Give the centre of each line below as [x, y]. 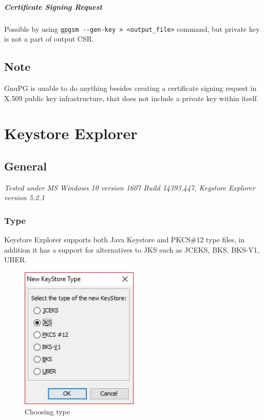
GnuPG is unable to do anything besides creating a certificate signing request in [130, 88]
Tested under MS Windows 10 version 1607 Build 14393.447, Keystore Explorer [130, 187]
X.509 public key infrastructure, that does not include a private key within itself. [131, 98]
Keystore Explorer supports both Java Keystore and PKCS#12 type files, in [125, 240]
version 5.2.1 [24, 197]
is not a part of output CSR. [49, 39]
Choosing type [47, 412]
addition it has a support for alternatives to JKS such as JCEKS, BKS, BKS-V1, [132, 249]
